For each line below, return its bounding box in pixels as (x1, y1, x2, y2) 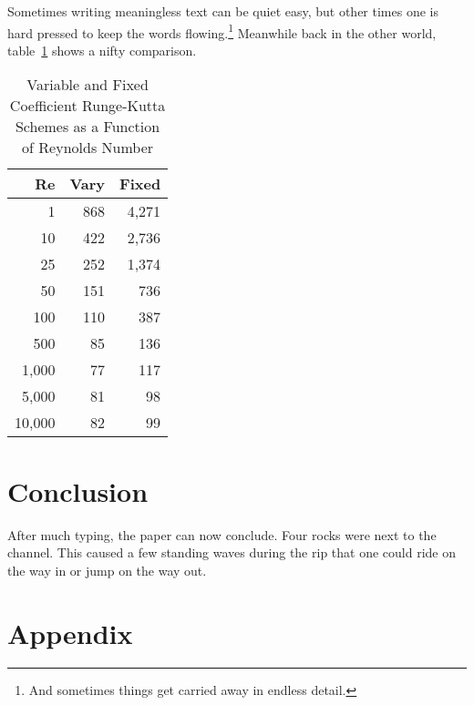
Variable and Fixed (26, 74, 149, 96)
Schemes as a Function (15, 116, 160, 138)
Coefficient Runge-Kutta (9, 95, 166, 117)
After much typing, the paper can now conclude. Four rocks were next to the (7, 525, 437, 544)
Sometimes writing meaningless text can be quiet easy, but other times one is (7, 2, 438, 20)
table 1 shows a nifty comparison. (7, 40, 197, 59)
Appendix (7, 614, 133, 651)
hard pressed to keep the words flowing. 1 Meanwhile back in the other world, (7, 20, 437, 42)
